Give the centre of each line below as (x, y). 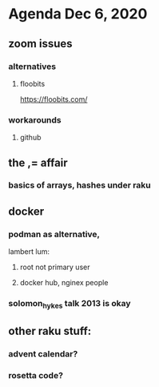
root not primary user (55, 267)
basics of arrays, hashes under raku (79, 185)
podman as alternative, (54, 234)
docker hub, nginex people (64, 283)
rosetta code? (36, 375)
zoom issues (41, 44)
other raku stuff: (50, 331)
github (30, 138)
